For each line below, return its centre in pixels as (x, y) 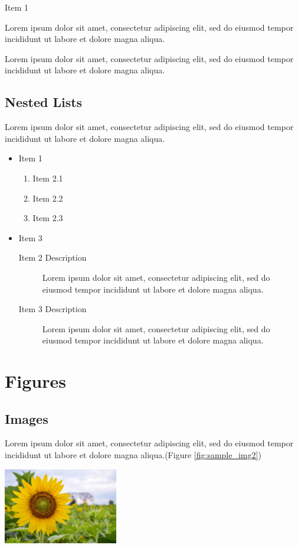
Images (27, 418)
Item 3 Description (53, 309)
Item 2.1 (48, 178)
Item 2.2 (48, 198)
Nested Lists (44, 102)
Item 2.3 (48, 218)
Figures (35, 381)
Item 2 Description (53, 257)
